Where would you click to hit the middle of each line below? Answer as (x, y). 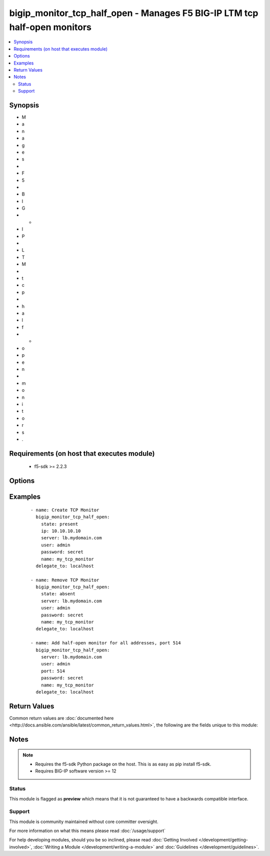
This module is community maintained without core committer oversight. (84, 821)
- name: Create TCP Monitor (65, 510)
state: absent (58, 594)
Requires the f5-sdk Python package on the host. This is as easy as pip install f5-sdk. (123, 764)
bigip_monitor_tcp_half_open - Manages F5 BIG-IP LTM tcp (134, 13)
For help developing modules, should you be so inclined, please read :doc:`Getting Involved (103, 840)
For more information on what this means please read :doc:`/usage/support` (87, 831)
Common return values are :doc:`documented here (61, 718)
